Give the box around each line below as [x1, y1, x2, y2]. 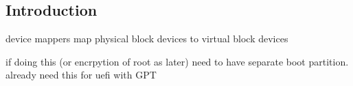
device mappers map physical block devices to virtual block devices [5, 31, 288, 46]
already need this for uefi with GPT [5, 68, 157, 82]
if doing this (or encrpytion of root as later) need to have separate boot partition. [5, 54, 349, 68]
